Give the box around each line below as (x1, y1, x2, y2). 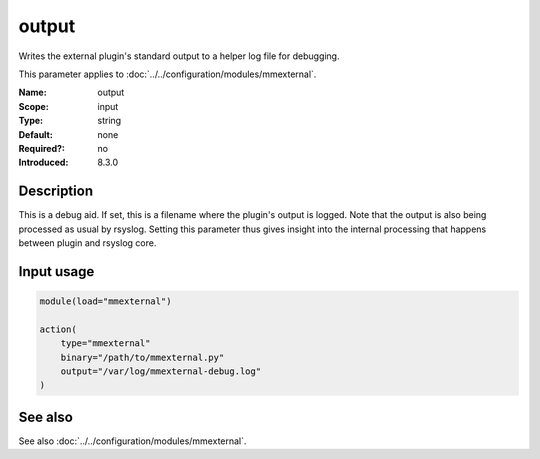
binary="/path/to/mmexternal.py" (60, 351, 225, 363)
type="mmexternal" (60, 338, 151, 349)
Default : (18, 128, 54, 140)
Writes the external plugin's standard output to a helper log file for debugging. (18, 50, 340, 62)
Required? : (18, 142, 65, 154)
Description (18, 183, 94, 200)
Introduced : (18, 156, 69, 169)
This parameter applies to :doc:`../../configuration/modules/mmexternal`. (18, 68, 317, 80)
